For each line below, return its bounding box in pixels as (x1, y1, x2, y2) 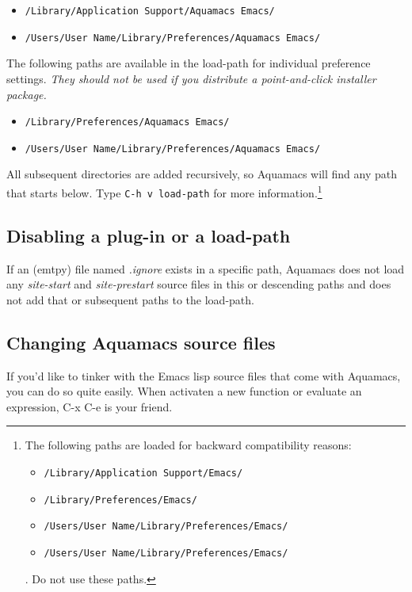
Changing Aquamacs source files (6, 330, 276, 354)
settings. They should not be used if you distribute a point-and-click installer (6, 70, 376, 86)
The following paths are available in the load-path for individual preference (6, 55, 371, 71)
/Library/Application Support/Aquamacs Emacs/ (25, 6, 275, 17)
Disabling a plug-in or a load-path (6, 223, 291, 247)
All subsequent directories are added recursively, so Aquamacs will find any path (6, 166, 397, 182)
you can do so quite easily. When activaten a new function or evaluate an (6, 383, 362, 399)
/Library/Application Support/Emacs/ (44, 467, 243, 479)
